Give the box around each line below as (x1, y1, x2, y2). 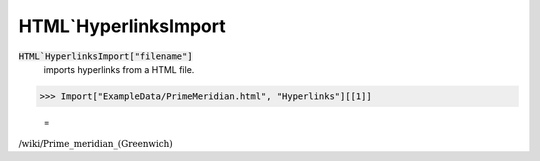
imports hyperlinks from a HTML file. (43, 63, 195, 75)
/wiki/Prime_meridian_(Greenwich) (18, 138, 174, 150)
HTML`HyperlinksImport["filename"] (18, 50, 194, 62)
